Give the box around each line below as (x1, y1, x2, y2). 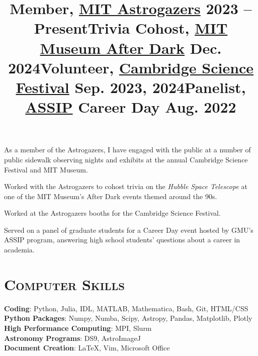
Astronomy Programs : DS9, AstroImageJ (4, 332, 141, 343)
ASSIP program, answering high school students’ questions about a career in (4, 234, 240, 245)
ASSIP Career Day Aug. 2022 (25, 97, 236, 117)
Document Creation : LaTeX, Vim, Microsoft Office (4, 342, 170, 353)
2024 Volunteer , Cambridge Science (8, 57, 254, 77)
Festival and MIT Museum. (4, 164, 88, 174)
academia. (4, 244, 35, 255)
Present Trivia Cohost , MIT (34, 18, 228, 38)
